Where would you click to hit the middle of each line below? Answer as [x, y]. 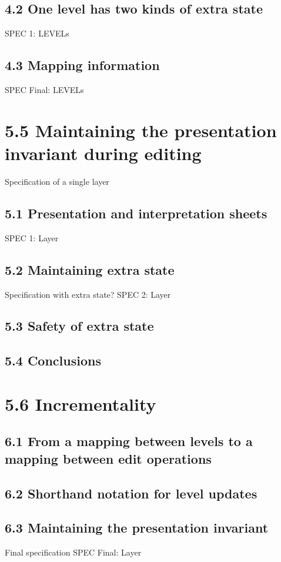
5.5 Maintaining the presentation [141, 130]
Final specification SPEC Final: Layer [73, 552]
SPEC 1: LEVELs [37, 33]
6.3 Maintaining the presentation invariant [137, 528]
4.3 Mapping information [82, 65]
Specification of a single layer [57, 181]
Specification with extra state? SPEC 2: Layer [88, 294]
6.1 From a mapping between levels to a [129, 441]
